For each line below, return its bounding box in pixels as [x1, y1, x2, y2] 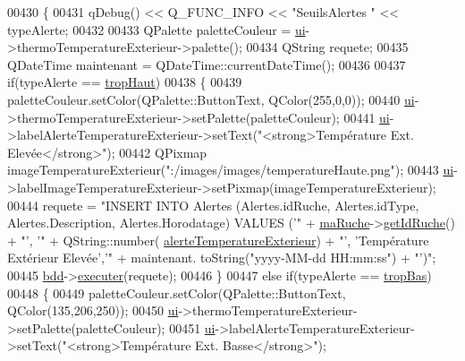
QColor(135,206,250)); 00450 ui [7, 301, 179, 320]
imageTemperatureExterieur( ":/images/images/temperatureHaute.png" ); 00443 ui [7, 160, 454, 179]
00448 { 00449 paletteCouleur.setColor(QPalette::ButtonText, [7, 283, 346, 302]
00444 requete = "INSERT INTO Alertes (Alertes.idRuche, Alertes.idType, [7, 195, 419, 214]
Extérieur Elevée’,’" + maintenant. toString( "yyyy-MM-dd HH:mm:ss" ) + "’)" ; [7, 248, 436, 267]
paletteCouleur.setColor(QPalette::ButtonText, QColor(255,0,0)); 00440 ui [7, 90, 415, 108]
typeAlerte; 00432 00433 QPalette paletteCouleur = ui [7, 20, 306, 39]
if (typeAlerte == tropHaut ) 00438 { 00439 [7, 73, 242, 91]
